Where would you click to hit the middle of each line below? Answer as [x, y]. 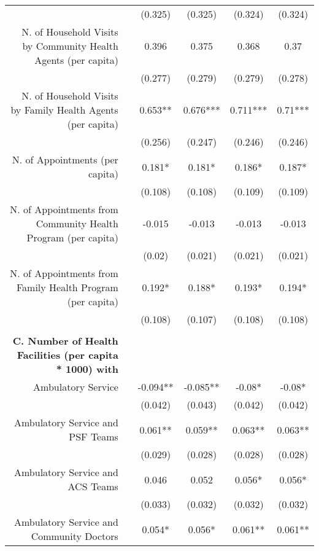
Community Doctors [75, 536]
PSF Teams [94, 436]
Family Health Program [67, 287]
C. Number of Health [65, 341]
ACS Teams [93, 486]
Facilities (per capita [67, 355]
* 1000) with [87, 369]
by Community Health [70, 46]
